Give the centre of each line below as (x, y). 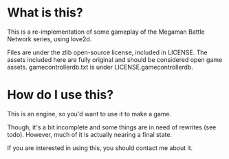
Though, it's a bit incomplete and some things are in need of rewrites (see (112, 127)
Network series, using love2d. (50, 39)
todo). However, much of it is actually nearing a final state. (90, 134)
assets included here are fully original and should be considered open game (115, 59)
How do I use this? (61, 95)
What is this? (45, 13)
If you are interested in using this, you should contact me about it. (100, 148)
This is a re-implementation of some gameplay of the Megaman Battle (106, 32)
